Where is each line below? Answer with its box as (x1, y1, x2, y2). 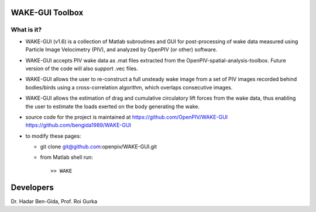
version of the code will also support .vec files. (25, 65, 138, 72)
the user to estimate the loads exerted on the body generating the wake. (25, 103, 200, 110)
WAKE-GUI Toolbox (11, 8, 84, 18)
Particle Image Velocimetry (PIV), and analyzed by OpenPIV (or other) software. (25, 46, 218, 53)
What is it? (11, 26, 42, 34)
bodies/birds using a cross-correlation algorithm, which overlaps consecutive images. (25, 84, 233, 91)
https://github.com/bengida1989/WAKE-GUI (25, 121, 132, 128)
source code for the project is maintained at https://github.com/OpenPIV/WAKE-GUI (25, 113, 228, 120)
